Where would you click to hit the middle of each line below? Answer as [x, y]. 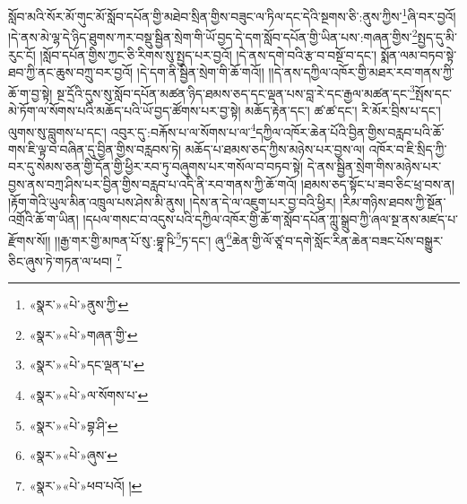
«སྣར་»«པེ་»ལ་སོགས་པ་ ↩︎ [89, 395]
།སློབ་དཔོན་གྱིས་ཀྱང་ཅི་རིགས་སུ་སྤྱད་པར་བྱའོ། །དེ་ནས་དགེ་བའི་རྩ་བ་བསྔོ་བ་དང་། [208, 54]
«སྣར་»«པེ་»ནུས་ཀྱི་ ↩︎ [79, 304]
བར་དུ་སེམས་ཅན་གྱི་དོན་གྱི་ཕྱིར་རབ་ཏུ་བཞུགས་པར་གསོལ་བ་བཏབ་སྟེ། [156, 166]
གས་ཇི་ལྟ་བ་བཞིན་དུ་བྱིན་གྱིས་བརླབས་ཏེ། [95, 148]
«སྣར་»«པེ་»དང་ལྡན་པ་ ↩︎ [86, 365]
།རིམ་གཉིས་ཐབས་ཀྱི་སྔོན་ [393, 201]
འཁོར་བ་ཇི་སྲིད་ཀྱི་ [408, 148]
